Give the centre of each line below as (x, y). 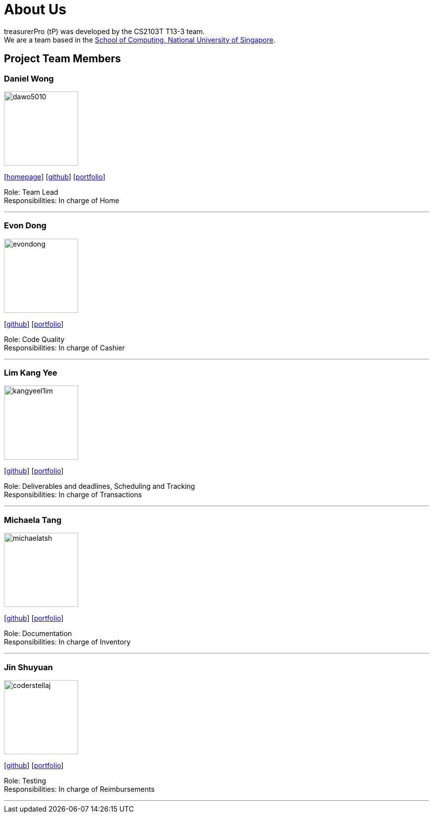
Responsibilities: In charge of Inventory (67, 642)
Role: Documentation (38, 634)
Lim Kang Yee (31, 373)
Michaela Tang (33, 520)
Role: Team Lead (31, 192)
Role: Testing (25, 780)
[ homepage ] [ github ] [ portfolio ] (55, 176)
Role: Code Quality (34, 339)
